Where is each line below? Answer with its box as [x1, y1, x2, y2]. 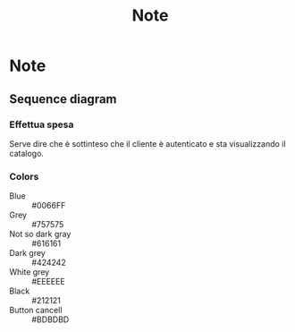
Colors [9, 170, 39, 183]
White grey [9, 267, 50, 277]
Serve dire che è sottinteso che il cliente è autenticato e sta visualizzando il [9, 138, 286, 149]
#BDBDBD [31, 314, 70, 325]
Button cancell [9, 305, 63, 316]
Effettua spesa [9, 118, 74, 131]
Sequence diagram [9, 91, 118, 106]
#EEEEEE [31, 277, 65, 287]
